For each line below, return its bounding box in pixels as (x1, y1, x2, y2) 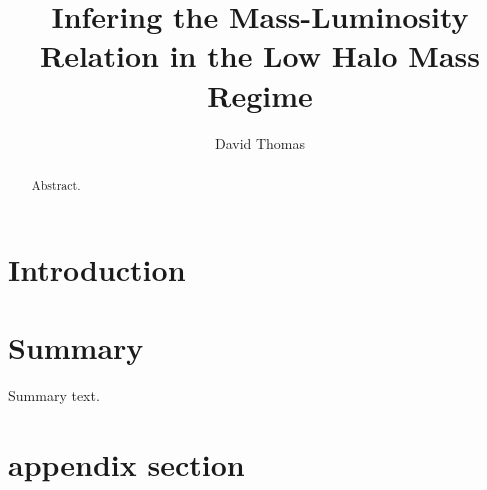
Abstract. (31, 176, 81, 193)
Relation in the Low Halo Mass (40, 35, 480, 76)
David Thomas (214, 132, 306, 153)
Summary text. (8, 384, 100, 405)
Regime (207, 74, 313, 115)
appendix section (8, 443, 245, 484)
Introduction (8, 248, 186, 289)
